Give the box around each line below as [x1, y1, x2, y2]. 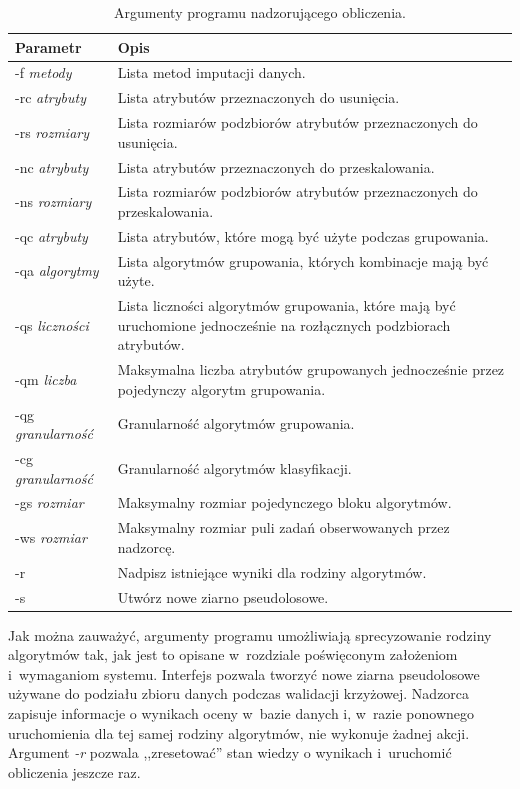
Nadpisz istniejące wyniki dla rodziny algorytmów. [117, 561, 427, 582]
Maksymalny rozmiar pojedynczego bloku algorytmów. [117, 492, 452, 513]
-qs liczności [15, 314, 89, 335]
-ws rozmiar [15, 527, 87, 548]
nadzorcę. [117, 536, 176, 557]
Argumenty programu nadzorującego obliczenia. [114, 2, 406, 22]
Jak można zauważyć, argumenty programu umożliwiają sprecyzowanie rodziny [8, 624, 492, 645]
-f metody [15, 62, 72, 83]
